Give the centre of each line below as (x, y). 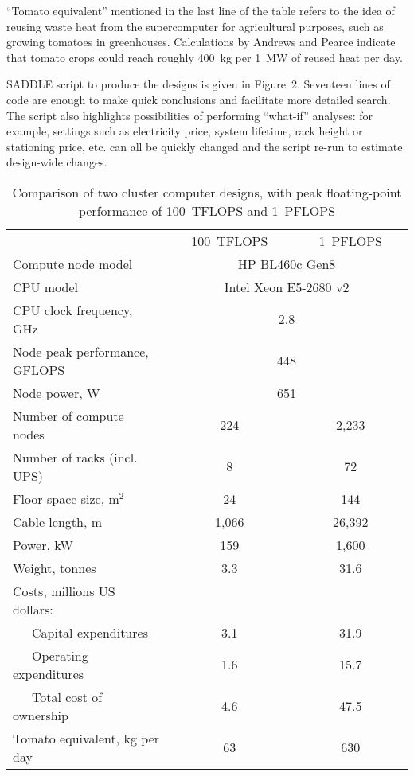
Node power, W (57, 392)
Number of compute (68, 415)
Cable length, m (58, 521)
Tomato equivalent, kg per (86, 738)
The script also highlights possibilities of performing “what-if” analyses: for (190, 115)
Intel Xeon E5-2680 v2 (287, 287)
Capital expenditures (90, 632)
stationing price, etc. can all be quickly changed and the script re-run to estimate (205, 146)
